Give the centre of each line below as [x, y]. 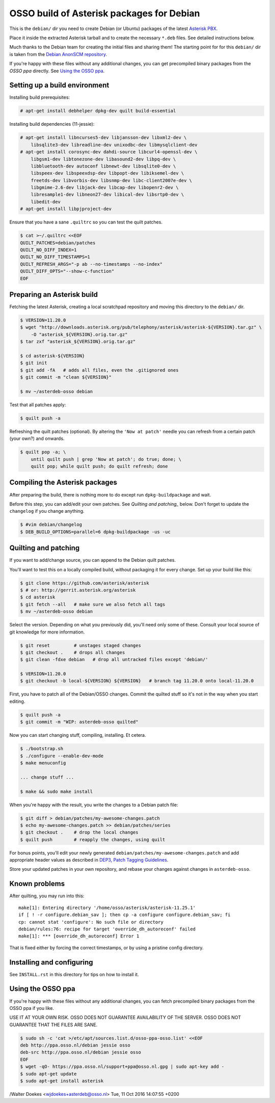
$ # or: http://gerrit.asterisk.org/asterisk [78, 590]
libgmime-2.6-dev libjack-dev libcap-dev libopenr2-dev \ [105, 188]
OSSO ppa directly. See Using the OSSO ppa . [57, 71]
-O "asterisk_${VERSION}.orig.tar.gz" [79, 334]
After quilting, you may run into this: [47, 896]
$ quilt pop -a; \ [43, 452]
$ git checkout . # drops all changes [73, 652]
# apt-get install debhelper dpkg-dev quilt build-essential [98, 111]
